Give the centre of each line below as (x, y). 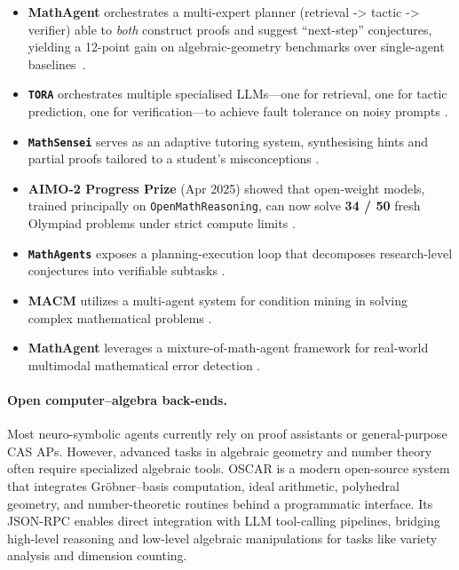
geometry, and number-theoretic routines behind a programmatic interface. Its (220, 503)
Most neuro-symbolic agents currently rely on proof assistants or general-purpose (227, 434)
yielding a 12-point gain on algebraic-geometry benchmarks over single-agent (236, 47)
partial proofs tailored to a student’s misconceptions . (174, 158)
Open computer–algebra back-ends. (117, 399)
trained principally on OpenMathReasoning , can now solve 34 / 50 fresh (224, 206)
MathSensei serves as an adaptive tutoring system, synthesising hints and (228, 141)
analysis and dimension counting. (97, 555)
